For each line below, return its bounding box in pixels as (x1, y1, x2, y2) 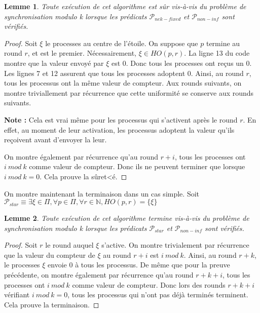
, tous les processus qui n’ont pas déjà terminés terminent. (67, 289, 248, 300)
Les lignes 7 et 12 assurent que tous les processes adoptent (4, 67, 185, 78)
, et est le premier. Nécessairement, (27, 48, 137, 58)
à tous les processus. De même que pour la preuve (75, 259, 230, 270)
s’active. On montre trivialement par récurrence (101, 240, 249, 250)
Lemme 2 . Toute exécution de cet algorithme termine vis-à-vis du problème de (4, 213, 249, 223)
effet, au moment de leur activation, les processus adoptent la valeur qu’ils (4, 124, 235, 135)
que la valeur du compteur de (4, 249, 95, 260)
